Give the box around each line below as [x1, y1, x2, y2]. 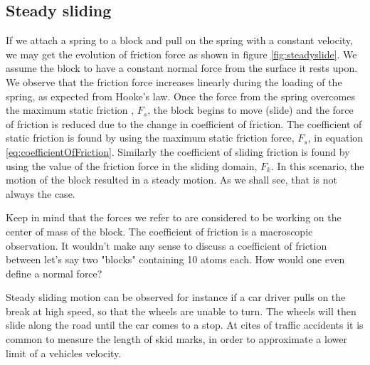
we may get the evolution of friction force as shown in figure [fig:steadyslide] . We [6, 46, 357, 61]
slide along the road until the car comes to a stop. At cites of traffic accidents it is [6, 317, 364, 332]
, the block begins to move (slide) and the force [147, 102, 354, 117]
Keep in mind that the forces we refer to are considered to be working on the [6, 210, 342, 225]
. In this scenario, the [270, 158, 364, 173]
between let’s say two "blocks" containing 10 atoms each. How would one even [6, 252, 345, 267]
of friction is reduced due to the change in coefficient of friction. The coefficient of [6, 116, 362, 131]
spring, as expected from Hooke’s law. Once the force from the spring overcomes [6, 88, 355, 103]
